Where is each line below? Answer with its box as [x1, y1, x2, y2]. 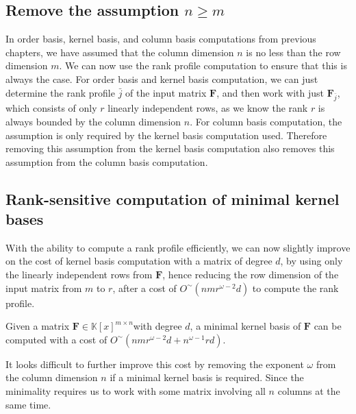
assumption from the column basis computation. [5, 154, 208, 169]
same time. [5, 397, 51, 411]
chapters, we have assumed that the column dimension [5, 45, 234, 59]
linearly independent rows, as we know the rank [107, 101, 308, 115]
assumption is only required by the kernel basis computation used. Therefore [5, 127, 327, 142]
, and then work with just [216, 85, 325, 99]
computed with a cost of [5, 332, 107, 346]
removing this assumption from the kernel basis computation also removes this [5, 141, 335, 156]
